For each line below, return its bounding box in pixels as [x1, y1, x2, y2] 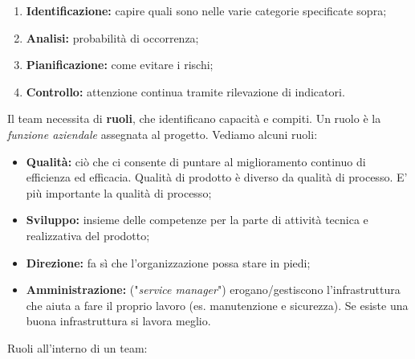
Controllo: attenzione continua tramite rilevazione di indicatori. [26, 83, 345, 100]
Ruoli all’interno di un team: [7, 339, 148, 356]
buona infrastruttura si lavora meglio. [26, 312, 211, 329]
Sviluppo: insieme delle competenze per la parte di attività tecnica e [26, 211, 368, 228]
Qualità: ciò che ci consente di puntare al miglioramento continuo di [26, 153, 366, 169]
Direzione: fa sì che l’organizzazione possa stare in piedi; [26, 254, 311, 271]
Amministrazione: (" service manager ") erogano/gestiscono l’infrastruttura [26, 281, 401, 298]
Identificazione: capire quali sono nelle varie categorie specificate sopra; [26, 2, 387, 18]
